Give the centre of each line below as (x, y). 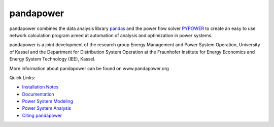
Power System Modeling (48, 101)
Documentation (38, 94)
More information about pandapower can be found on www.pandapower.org (89, 68)
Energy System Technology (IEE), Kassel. (53, 59)
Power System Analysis (46, 108)
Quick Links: (22, 77)
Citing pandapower (42, 115)
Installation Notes (40, 87)
